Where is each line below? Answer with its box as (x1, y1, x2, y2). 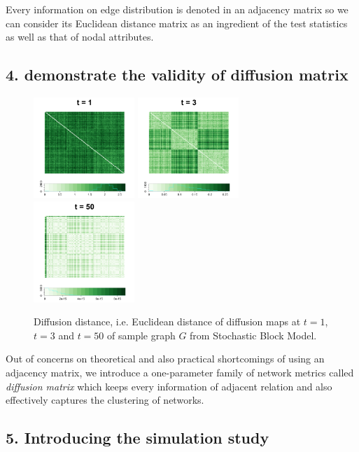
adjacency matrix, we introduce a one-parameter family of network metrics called (6, 365, 354, 379)
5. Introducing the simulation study (6, 427, 269, 449)
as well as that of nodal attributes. (6, 29, 154, 44)
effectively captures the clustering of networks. (6, 393, 204, 407)
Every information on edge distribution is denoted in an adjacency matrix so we (6, 2, 349, 16)
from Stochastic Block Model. (190, 327, 317, 342)
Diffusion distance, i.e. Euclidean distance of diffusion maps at (34, 314, 301, 329)
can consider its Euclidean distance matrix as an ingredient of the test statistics (6, 15, 348, 30)
